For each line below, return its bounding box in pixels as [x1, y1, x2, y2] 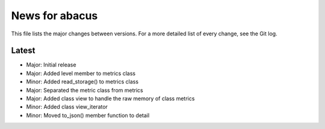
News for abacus [11, 9, 98, 22]
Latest [11, 46, 36, 56]
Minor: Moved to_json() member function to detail [26, 112, 150, 119]
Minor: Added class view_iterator [26, 103, 108, 110]
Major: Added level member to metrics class [26, 70, 135, 77]
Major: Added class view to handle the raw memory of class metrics [26, 95, 195, 102]
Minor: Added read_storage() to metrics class [26, 78, 138, 85]
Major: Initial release [26, 61, 76, 68]
